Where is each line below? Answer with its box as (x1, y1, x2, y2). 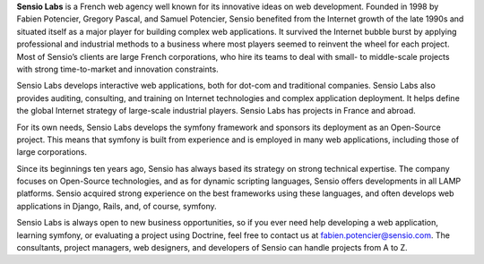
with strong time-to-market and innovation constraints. (16, 64, 219, 74)
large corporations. (16, 147, 88, 158)
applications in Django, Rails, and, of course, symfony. (16, 200, 217, 211)
